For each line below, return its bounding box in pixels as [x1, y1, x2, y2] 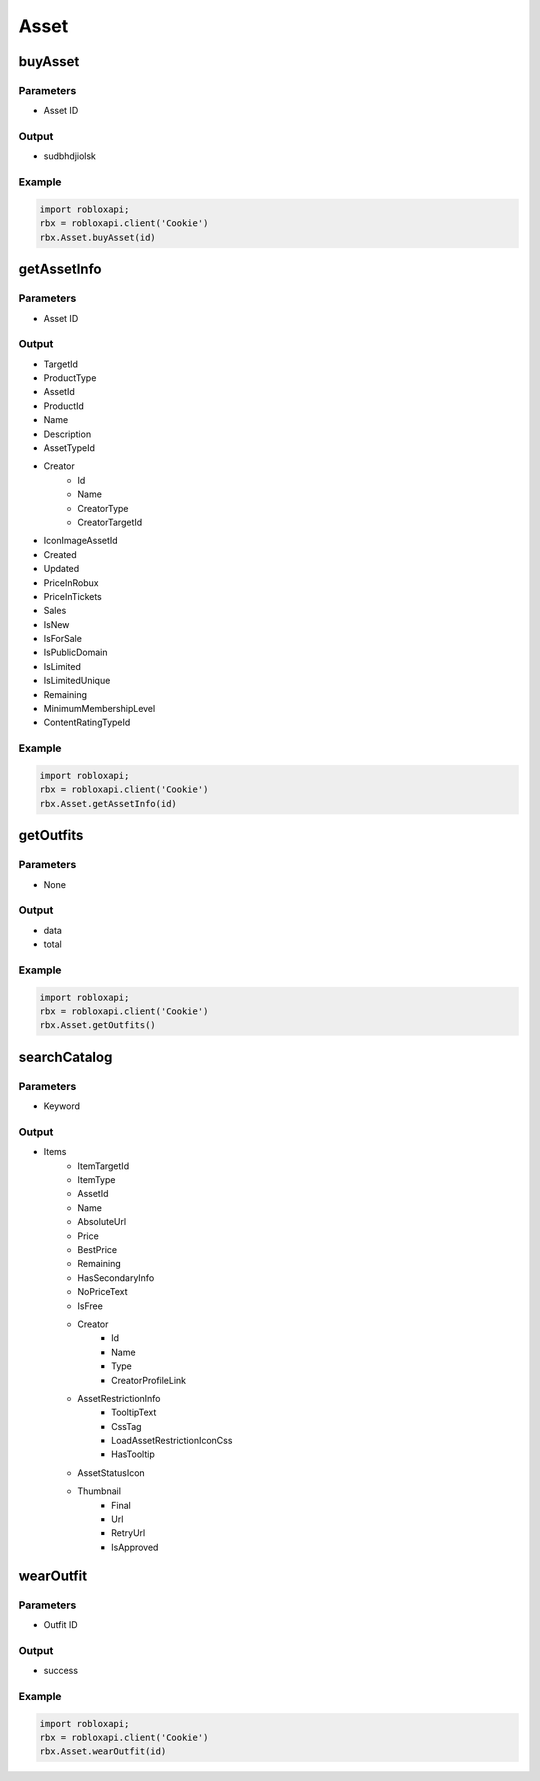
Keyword [43, 1100, 80, 1112]
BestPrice [77, 1244, 118, 1255]
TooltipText [111, 1406, 157, 1419]
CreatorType [77, 502, 129, 514]
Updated [43, 563, 80, 575]
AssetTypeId [43, 442, 95, 454]
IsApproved [111, 1541, 159, 1553]
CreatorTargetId [77, 516, 143, 528]
